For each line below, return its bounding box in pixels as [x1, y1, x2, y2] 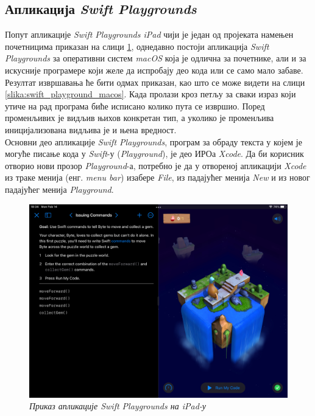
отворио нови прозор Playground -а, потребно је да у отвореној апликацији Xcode [5, 159, 306, 172]
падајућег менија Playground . [5, 182, 114, 195]
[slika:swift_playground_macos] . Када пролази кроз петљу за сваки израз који [5, 88, 296, 100]
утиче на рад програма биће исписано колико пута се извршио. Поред [5, 99, 265, 112]
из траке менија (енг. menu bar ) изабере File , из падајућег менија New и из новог [5, 171, 310, 184]
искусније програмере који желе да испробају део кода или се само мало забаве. [5, 63, 303, 76]
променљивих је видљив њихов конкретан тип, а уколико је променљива [5, 111, 274, 124]
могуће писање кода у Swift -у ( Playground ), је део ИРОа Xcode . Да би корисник [5, 147, 304, 160]
